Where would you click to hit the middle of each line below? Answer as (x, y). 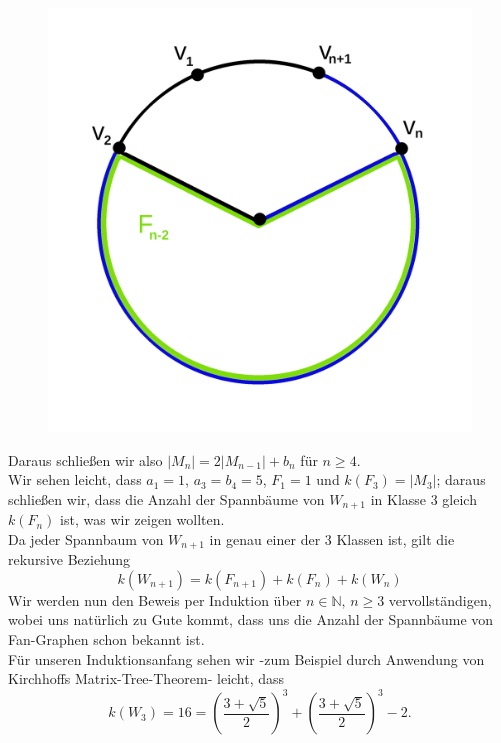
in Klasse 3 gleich (423, 498)
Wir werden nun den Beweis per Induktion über (155, 599)
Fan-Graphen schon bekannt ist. (106, 639)
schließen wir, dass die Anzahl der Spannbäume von (166, 498)
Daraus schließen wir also (85, 459)
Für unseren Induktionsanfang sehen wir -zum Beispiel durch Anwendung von (246, 658)
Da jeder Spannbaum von (86, 538)
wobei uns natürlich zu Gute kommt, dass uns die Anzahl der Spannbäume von (251, 619)
